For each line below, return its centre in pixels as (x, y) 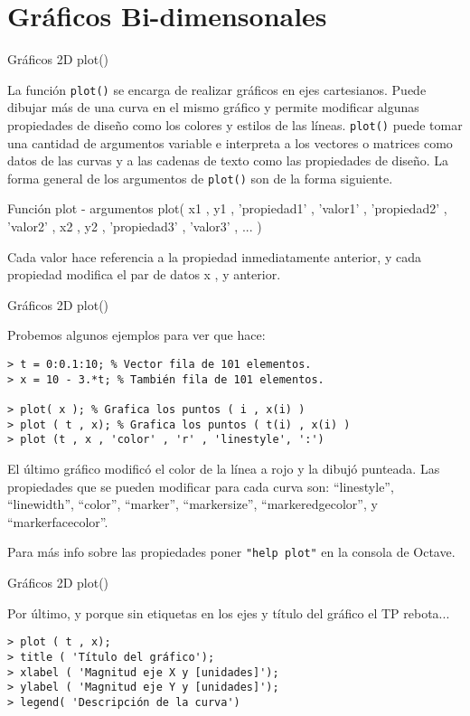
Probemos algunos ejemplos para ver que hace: (136, 335)
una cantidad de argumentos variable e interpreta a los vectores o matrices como (230, 142)
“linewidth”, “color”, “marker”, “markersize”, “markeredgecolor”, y (193, 504)
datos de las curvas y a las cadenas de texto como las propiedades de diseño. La (228, 160)
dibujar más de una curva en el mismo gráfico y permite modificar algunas (213, 107)
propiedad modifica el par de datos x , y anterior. (144, 274)
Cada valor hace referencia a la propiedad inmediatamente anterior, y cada (214, 256)
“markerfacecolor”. (58, 521)
